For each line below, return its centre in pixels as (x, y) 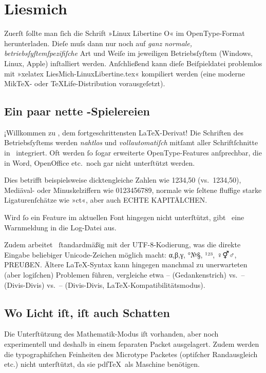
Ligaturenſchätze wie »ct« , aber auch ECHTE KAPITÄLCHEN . (106, 200)
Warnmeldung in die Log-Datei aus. (60, 227)
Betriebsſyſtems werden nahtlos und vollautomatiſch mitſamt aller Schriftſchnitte (131, 142)
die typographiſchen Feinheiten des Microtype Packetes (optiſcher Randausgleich (131, 354)
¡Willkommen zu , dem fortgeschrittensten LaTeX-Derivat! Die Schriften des (124, 132)
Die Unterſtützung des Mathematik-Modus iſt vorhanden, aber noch (111, 334)
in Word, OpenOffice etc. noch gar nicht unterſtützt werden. (100, 162)
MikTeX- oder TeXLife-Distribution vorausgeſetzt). (85, 83)
